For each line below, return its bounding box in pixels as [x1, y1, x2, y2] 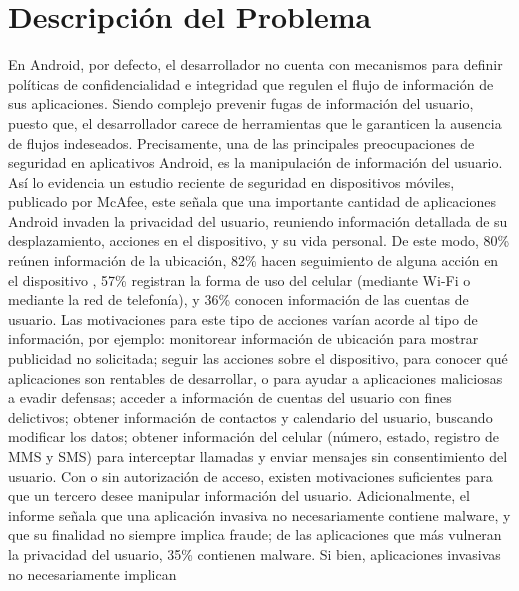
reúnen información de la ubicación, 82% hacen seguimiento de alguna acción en [8, 250, 499, 271]
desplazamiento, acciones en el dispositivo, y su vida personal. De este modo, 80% [8, 230, 510, 251]
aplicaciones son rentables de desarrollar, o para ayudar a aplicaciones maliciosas [8, 367, 503, 388]
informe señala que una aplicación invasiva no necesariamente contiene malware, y [8, 504, 511, 525]
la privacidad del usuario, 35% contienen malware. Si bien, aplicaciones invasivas [8, 543, 501, 564]
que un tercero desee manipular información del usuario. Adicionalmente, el [8, 485, 470, 506]
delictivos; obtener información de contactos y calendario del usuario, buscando [8, 406, 493, 427]
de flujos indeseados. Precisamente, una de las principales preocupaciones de [8, 132, 475, 153]
